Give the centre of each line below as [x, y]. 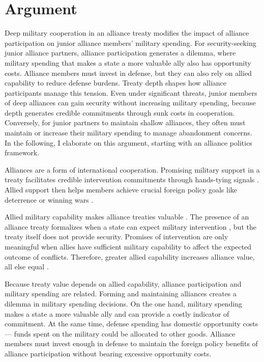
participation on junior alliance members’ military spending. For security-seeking [130, 43]
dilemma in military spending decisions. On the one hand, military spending [124, 303]
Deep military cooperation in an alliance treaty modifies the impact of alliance [127, 33]
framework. [22, 152]
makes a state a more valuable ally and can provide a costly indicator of [117, 313]
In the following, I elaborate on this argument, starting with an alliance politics [128, 142]
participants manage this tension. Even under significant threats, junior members [131, 92]
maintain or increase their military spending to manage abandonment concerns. [128, 133]
